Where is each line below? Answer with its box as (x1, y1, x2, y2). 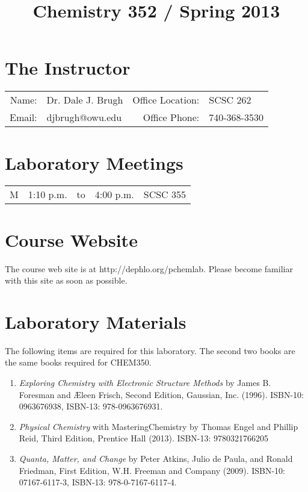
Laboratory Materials (5, 309, 186, 334)
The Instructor (5, 55, 131, 80)
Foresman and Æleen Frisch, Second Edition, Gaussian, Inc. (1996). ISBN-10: (19, 388, 304, 400)
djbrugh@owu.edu (46, 110, 122, 125)
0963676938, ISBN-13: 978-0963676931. (19, 400, 163, 413)
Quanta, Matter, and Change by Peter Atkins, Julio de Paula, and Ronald (19, 452, 293, 465)
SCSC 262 (209, 93, 251, 107)
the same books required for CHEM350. (5, 356, 152, 369)
